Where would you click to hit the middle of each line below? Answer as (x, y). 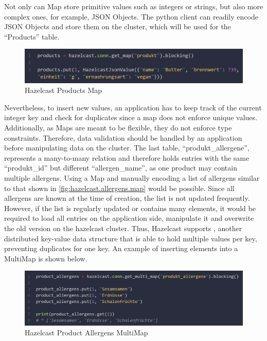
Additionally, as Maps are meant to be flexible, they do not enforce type (118, 127)
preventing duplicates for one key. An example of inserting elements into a (121, 248)
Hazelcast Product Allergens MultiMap (86, 333)
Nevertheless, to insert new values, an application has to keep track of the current (133, 107)
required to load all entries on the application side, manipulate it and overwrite (129, 218)
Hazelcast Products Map (64, 90)
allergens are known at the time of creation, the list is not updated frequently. (127, 198)
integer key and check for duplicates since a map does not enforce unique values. (131, 117)
